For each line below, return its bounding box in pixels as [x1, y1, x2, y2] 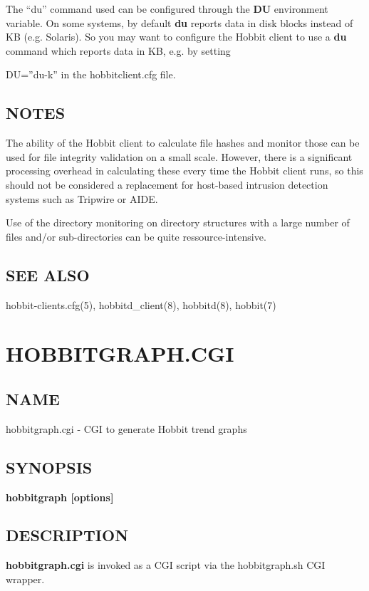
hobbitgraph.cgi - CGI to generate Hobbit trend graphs [6, 421, 247, 436]
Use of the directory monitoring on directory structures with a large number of [6, 215, 350, 230]
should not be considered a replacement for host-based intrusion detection [6, 177, 328, 192]
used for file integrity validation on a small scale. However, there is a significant [6, 149, 353, 164]
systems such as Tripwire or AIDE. [6, 191, 158, 206]
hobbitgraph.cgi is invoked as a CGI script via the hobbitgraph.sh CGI [6, 558, 326, 572]
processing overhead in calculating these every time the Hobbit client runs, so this [6, 163, 363, 178]
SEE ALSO [6, 263, 90, 286]
